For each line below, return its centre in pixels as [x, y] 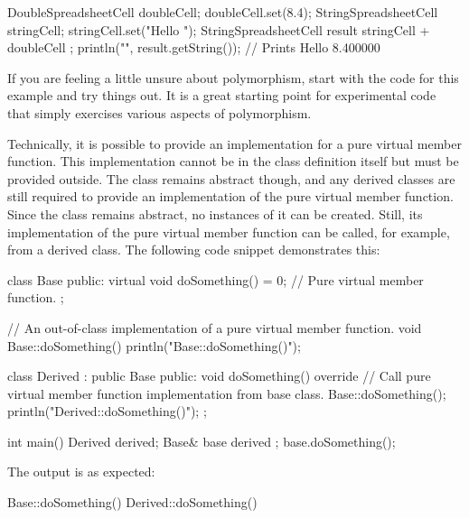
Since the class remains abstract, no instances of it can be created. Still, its [215, 213]
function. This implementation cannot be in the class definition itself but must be [233, 161]
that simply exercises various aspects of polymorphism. [159, 112]
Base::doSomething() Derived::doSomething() [132, 502]
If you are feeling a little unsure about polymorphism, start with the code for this [233, 77]
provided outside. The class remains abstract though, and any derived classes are [231, 178]
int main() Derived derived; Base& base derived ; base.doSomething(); [202, 441]
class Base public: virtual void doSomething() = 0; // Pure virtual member [216, 279]
